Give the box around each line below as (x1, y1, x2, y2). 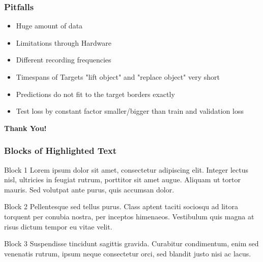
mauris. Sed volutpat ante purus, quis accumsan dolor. (4, 184, 174, 194)
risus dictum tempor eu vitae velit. (4, 221, 112, 232)
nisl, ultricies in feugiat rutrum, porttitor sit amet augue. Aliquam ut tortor (4, 174, 241, 185)
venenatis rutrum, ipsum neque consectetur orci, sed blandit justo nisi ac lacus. (4, 248, 251, 258)
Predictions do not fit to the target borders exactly (16, 88, 175, 99)
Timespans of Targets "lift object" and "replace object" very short (16, 72, 220, 82)
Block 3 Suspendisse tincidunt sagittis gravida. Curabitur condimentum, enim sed (4, 238, 259, 249)
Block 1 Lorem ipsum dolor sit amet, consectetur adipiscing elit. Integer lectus (4, 164, 248, 175)
